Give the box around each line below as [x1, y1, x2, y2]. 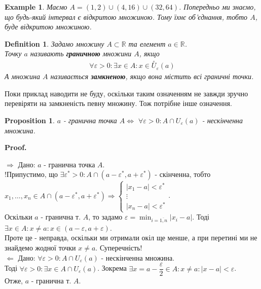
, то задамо [88, 211, 123, 222]
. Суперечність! [95, 242, 142, 253]
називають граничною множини [30, 48, 132, 59]
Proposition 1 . [5, 115, 55, 125]
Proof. [5, 142, 27, 153]
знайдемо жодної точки [5, 242, 76, 253]
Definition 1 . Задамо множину [5, 38, 104, 49]
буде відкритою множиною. [5, 21, 92, 32]
